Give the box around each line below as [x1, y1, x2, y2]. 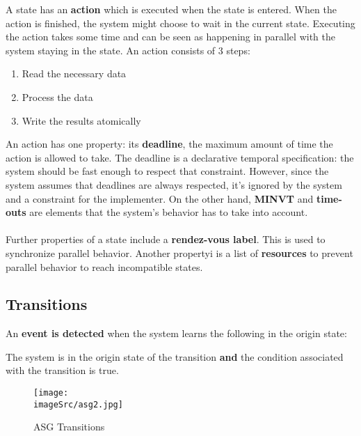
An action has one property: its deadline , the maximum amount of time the [6, 137, 333, 151]
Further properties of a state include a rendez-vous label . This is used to [6, 232, 326, 247]
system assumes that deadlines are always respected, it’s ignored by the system [6, 177, 342, 192]
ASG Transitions [33, 419, 105, 434]
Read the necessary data [22, 66, 127, 81]
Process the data [22, 89, 93, 104]
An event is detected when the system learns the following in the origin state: [6, 326, 347, 341]
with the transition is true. [6, 363, 119, 377]
